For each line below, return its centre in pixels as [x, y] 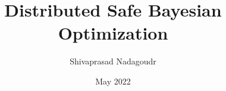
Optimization [113, 33]
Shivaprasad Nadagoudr [113, 61]
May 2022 [113, 81]
